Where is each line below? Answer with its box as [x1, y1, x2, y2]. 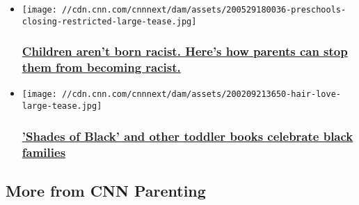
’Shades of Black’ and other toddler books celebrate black [22, 127, 353, 144]
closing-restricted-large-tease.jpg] [22, 16, 197, 26]
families [22, 143, 66, 160]
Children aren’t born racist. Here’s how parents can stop [22, 43, 348, 60]
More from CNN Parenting [6, 179, 206, 201]
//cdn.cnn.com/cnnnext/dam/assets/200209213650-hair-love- [62, 89, 341, 100]
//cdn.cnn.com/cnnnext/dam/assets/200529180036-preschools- [62, 5, 346, 15]
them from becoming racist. [22, 59, 181, 76]
